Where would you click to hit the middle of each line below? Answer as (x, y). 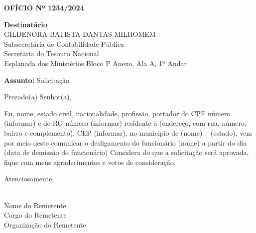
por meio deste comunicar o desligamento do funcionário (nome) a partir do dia (126, 142)
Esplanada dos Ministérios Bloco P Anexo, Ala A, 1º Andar (95, 63)
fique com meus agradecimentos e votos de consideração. (90, 162)
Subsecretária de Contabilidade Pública (64, 43)
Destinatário (26, 24)
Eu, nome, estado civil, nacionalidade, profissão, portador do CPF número (117, 113)
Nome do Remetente (35, 205)
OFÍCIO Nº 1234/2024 (44, 7)
